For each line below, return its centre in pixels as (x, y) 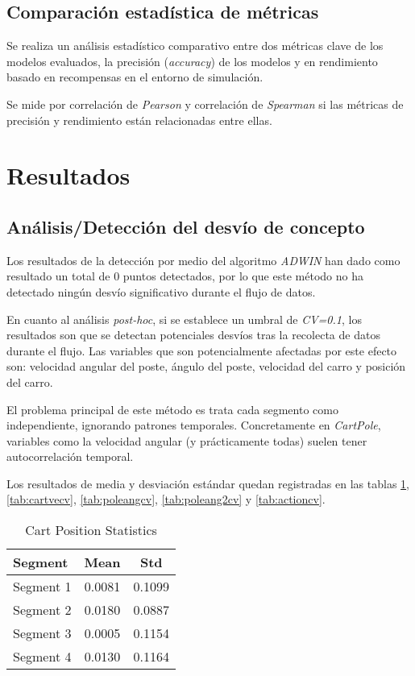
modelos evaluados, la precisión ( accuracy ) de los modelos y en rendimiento (192, 61)
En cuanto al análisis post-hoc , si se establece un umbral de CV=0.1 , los (184, 319)
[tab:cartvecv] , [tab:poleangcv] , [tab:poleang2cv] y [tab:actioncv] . (166, 499)
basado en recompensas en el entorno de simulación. (135, 77)
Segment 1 (42, 587)
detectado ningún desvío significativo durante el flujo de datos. (161, 291)
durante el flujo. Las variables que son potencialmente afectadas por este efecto (202, 350)
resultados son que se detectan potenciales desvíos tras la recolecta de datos (193, 335)
